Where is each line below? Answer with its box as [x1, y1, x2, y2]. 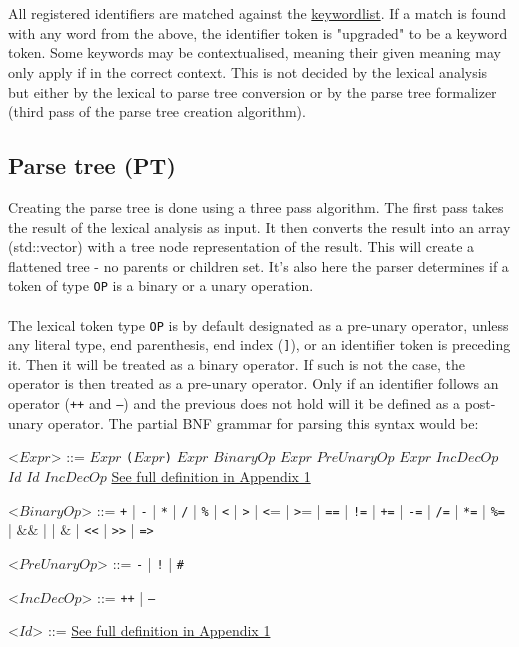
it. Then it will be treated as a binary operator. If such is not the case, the [8, 353, 466, 374]
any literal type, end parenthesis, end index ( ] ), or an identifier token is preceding [8, 334, 511, 355]
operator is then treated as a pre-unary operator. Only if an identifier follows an [8, 373, 499, 394]
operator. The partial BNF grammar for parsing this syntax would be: [48, 412, 479, 433]
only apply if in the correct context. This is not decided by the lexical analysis [8, 61, 488, 82]
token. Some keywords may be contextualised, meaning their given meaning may [8, 42, 501, 63]
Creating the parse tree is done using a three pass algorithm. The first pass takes [8, 196, 504, 217]
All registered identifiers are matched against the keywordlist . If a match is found [8, 3, 506, 24]
